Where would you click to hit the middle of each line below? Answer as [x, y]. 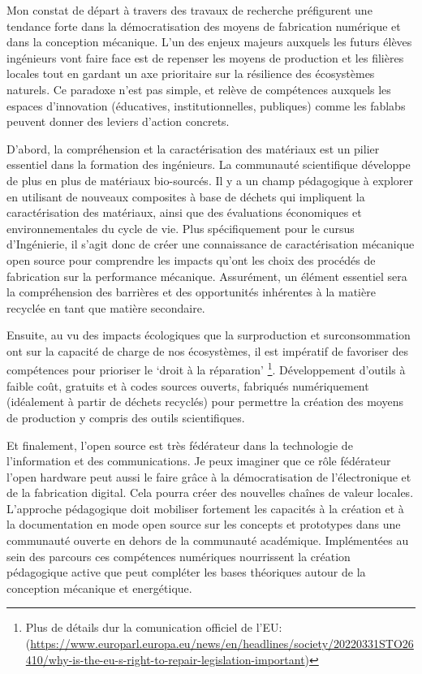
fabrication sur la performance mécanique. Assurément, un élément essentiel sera [207, 276]
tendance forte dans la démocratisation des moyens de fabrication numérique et [204, 26]
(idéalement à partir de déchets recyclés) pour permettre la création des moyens [205, 402]
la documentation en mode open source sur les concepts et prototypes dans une [204, 524]
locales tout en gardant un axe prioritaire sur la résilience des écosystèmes [191, 73]
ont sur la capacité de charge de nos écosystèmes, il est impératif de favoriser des [207, 350]
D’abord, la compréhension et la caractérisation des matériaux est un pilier [193, 148]
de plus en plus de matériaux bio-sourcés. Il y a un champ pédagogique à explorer [210, 180]
